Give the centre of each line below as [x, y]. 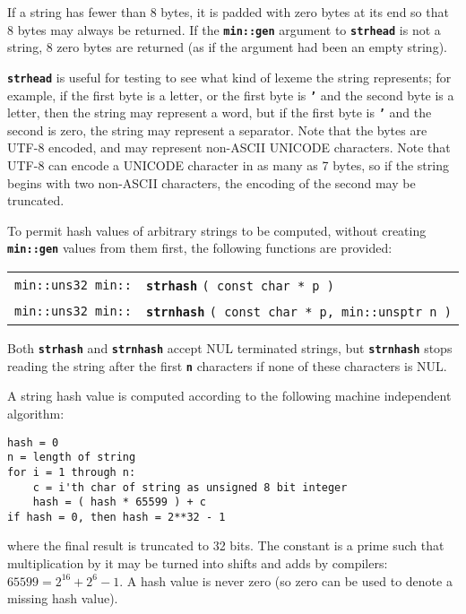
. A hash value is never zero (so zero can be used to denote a [286, 580]
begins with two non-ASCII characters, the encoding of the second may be [211, 182]
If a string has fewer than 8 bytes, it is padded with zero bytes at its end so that [228, 12]
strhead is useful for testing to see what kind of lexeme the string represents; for [229, 77]
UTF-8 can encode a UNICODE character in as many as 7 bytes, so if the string [228, 165]
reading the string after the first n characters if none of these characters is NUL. [227, 365]
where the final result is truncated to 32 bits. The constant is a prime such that [226, 545]
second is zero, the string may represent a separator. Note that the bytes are [217, 130]
